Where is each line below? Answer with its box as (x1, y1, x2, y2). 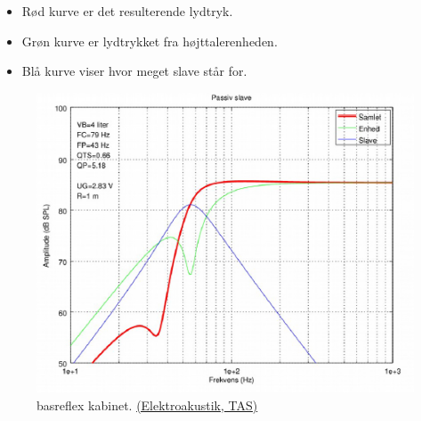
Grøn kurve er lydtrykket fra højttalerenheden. (21, 31, 278, 50)
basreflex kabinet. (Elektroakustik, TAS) (36, 396, 258, 415)
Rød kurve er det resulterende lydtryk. (21, 2, 233, 20)
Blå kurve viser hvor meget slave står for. (21, 62, 247, 80)
